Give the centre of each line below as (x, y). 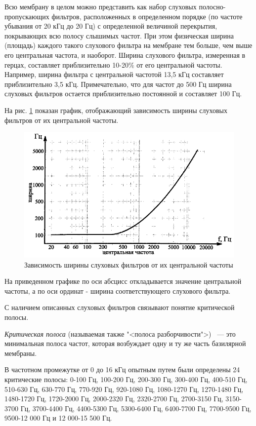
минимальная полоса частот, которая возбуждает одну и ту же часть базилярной (125, 343)
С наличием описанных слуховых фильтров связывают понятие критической (120, 307)
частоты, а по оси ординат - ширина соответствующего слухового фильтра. (118, 290)
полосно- (212, 6)
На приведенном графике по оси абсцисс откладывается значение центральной (123, 281)
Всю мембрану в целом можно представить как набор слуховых (101, 6)
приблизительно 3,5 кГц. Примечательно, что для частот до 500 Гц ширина (118, 84)
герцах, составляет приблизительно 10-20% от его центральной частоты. (113, 64)
